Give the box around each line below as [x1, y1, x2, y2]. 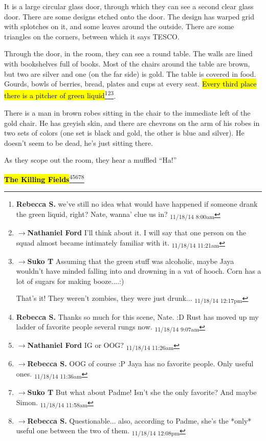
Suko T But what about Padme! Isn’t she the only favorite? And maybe [27, 387, 257, 398]
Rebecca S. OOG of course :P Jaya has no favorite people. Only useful [27, 358, 254, 369]
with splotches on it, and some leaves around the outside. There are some [4, 21, 234, 32]
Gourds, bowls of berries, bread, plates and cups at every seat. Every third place [4, 78, 257, 89]
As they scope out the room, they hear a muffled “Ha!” [4, 155, 177, 165]
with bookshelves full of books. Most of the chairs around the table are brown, [4, 58, 250, 69]
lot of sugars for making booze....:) [16, 275, 124, 286]
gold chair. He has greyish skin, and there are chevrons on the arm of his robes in [4, 117, 260, 128]
